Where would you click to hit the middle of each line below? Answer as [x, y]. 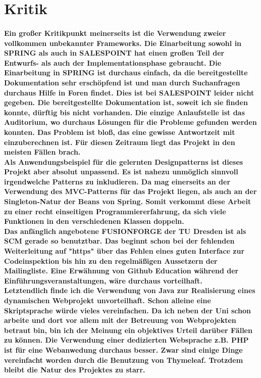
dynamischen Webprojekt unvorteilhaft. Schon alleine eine [108, 300]
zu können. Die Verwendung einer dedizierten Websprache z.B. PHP [126, 340]
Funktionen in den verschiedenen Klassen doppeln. [94, 221]
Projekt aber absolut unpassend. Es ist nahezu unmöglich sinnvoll [121, 172]
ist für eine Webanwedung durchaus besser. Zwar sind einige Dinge [123, 349]
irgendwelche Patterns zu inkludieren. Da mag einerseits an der [117, 181]
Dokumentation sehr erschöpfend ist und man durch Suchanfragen [122, 82]
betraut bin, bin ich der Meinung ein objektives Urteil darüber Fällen [128, 330]
